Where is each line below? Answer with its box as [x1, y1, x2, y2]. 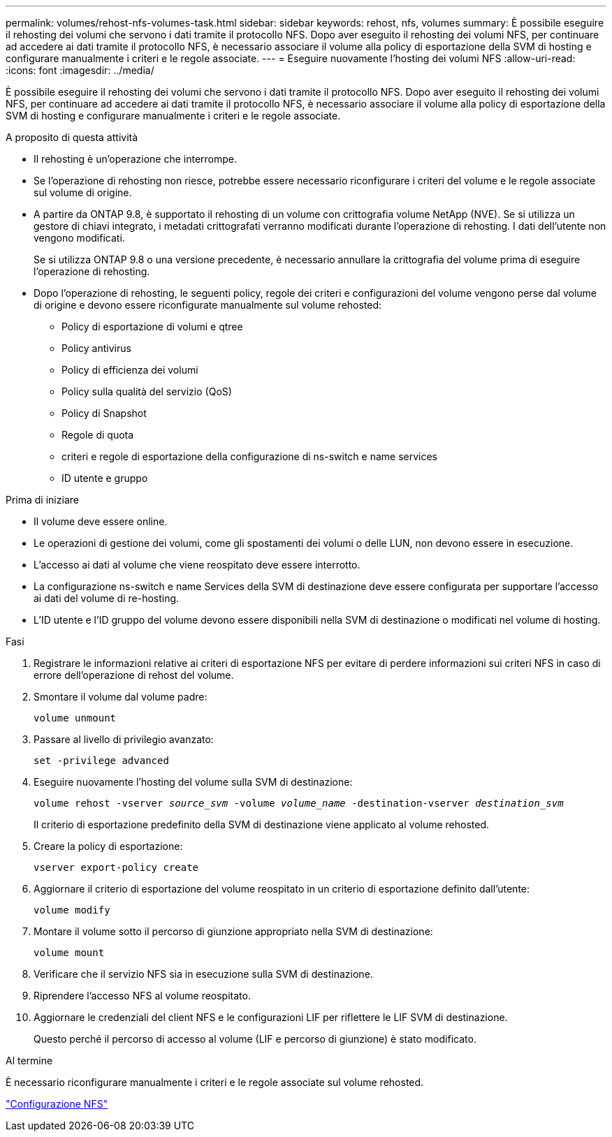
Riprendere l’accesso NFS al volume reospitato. [34, 990, 251, 1002]
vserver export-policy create [34, 862, 199, 873]
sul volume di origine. [34, 186, 132, 198]
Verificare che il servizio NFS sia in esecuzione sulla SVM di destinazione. [34, 968, 373, 980]
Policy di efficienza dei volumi [61, 364, 198, 376]
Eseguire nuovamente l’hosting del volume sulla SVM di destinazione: [34, 776, 353, 788]
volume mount [34, 947, 105, 958]
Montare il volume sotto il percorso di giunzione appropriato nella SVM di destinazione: [34, 925, 433, 937]
